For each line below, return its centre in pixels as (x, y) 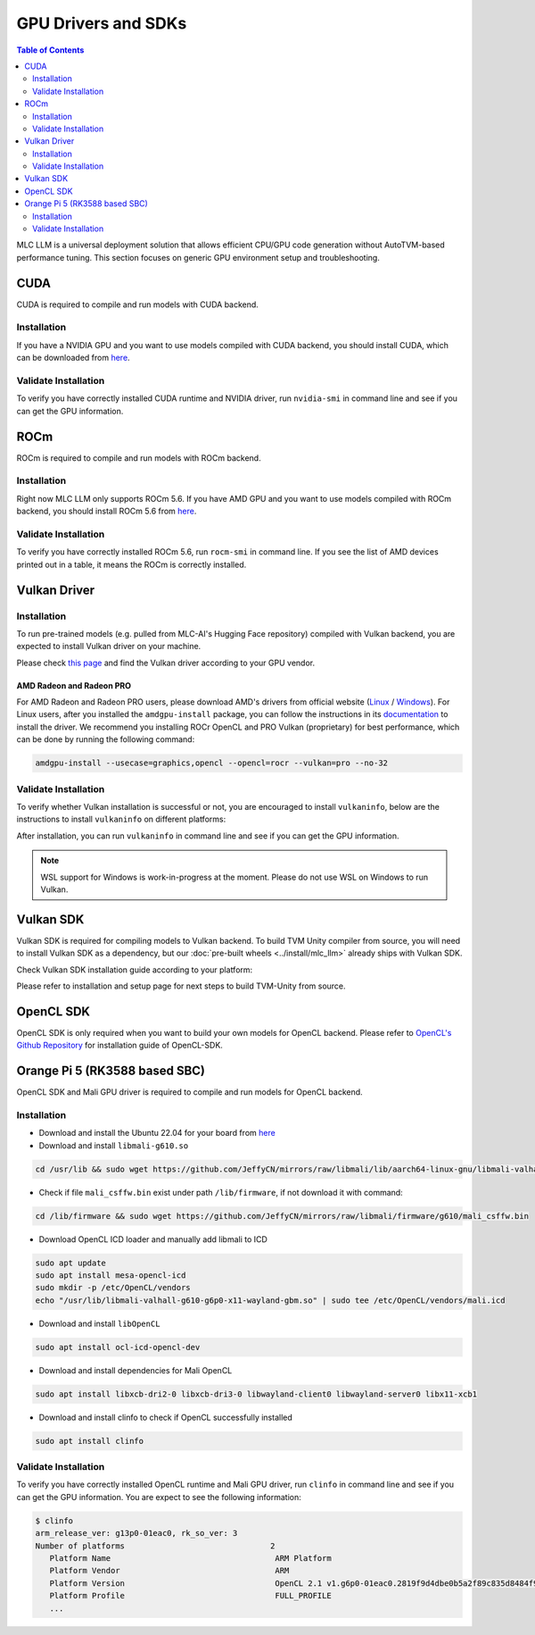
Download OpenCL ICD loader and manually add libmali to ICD (153, 1239)
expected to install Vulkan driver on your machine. (109, 646)
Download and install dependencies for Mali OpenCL (136, 1370)
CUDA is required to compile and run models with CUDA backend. (137, 304)
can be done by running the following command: (106, 739)
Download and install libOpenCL (99, 1323)
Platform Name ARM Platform (190, 1558)
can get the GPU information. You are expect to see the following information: (159, 1497)
